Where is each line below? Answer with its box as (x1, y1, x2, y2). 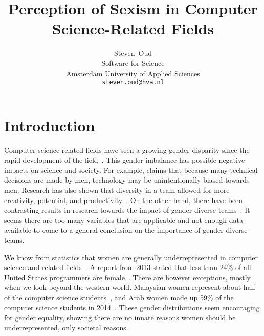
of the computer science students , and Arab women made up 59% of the (4, 292, 234, 302)
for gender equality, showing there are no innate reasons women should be (4, 312, 236, 323)
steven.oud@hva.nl (102, 79, 164, 86)
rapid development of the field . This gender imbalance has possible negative (4, 154, 245, 165)
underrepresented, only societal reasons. (4, 322, 128, 332)
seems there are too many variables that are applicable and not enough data (4, 214, 244, 225)
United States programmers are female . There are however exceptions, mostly (4, 272, 251, 282)
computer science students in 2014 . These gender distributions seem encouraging (4, 302, 260, 312)
